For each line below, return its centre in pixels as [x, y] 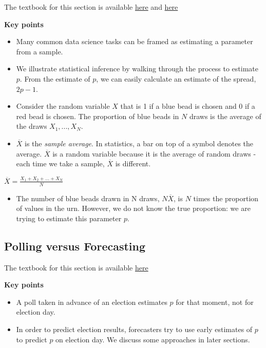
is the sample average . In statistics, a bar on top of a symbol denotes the [139, 143]
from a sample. [40, 51]
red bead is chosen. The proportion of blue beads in [98, 116]
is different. [133, 163]
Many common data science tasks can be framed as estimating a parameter [135, 41]
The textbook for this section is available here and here [91, 7]
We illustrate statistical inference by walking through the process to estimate [137, 69]
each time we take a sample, [60, 163]
